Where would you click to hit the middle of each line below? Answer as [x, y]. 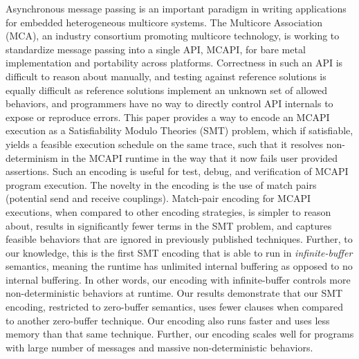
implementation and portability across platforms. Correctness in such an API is [174, 63]
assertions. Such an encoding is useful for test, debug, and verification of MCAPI [177, 171]
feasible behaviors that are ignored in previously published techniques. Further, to [179, 239]
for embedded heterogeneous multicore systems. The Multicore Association [164, 22]
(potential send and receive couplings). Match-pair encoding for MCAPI [158, 198]
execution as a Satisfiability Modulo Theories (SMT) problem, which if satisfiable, [179, 130]
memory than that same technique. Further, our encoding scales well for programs [180, 334]
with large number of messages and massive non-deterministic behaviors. [159, 347]
